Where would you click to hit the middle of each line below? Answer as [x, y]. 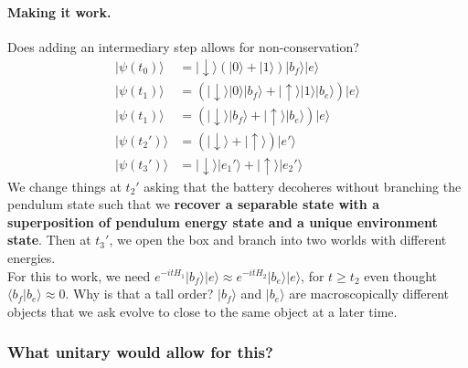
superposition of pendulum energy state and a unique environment [223, 221]
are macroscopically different [369, 294]
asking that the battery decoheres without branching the [303, 186]
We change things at [64, 186]
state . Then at [49, 240]
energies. [32, 257]
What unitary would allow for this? [140, 352]
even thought [400, 275]
